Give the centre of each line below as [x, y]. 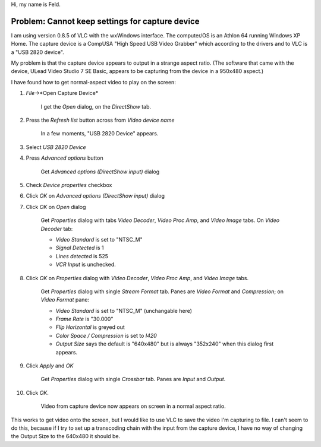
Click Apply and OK [50, 366]
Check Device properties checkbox [69, 185]
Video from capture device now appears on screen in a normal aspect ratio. [133, 406]
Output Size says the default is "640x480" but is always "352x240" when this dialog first [165, 344]
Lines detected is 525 [82, 256]
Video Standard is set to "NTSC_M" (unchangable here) [124, 310]
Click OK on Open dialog [56, 207]
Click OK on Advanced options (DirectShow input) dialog [95, 196]
